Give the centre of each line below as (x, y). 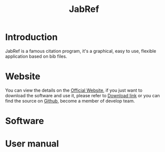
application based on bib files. (36, 56)
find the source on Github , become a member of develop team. (70, 101)
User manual (32, 144)
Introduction (31, 37)
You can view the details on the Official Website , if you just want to (74, 90)
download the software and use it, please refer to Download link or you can (82, 95)
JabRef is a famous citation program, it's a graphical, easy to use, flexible (81, 51)
